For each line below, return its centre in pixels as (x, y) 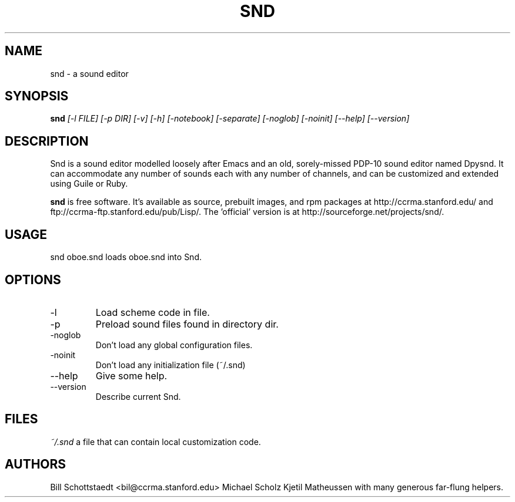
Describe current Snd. (138, 396)
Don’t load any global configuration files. (174, 345)
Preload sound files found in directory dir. (187, 324)
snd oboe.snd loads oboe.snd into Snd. (126, 257)
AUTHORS (36, 464)
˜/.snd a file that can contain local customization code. (155, 442)
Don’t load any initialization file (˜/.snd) (170, 365)
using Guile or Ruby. (89, 184)
